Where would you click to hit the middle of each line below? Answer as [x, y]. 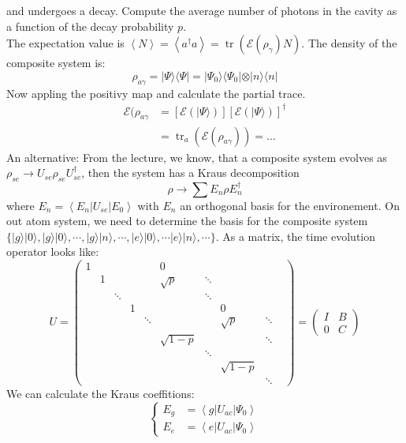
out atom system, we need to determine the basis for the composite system [187, 221]
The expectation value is [65, 43]
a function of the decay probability [90, 26]
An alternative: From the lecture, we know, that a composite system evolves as [197, 157]
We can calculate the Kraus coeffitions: [101, 393]
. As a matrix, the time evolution [295, 236]
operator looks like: [53, 252]
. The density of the [349, 43]
